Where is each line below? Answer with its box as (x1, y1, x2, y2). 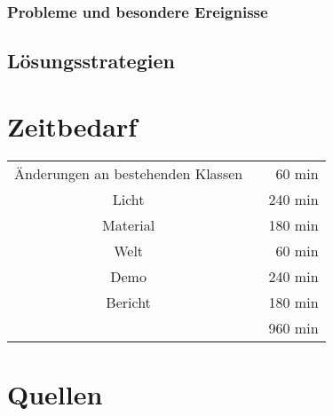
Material (102, 214, 155, 235)
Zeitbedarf (7, 107, 138, 144)
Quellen (7, 375, 103, 412)
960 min (268, 317, 319, 338)
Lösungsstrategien (7, 47, 175, 75)
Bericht (106, 291, 151, 312)
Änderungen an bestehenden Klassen (14, 162, 243, 184)
